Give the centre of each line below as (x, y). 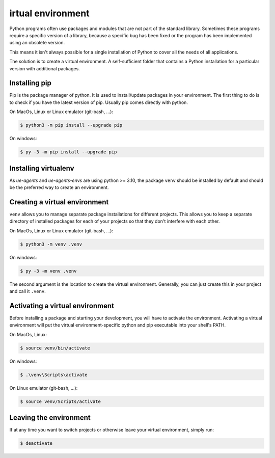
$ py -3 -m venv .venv (48, 271)
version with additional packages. (45, 68)
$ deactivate (36, 443)
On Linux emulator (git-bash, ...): (44, 388)
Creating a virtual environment (59, 202)
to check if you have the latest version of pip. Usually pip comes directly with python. (99, 102)
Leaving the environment (50, 418)
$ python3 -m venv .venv (51, 244)
